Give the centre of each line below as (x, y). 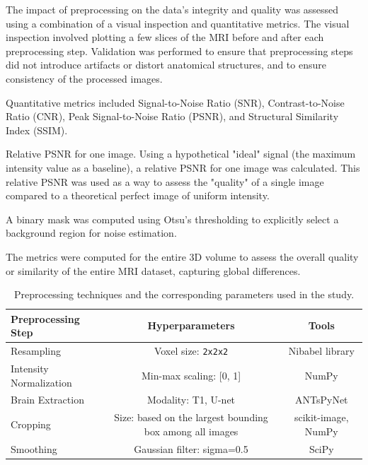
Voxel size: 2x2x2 (191, 351)
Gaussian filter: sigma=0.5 (191, 448)
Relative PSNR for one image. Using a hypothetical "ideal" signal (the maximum (181, 154)
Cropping (31, 424)
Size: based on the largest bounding (191, 417)
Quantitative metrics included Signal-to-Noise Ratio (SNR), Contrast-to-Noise (175, 102)
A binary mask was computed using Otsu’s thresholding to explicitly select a (172, 219)
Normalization (41, 382)
